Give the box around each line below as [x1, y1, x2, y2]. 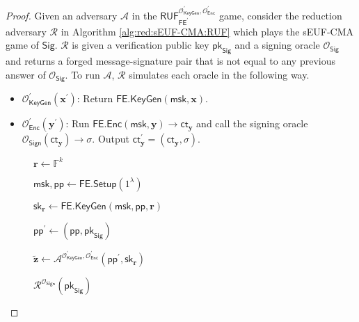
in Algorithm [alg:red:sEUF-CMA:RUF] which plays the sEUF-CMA [61, 24, 354, 38]
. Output [92, 131, 130, 146]
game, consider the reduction [219, 8, 342, 22]
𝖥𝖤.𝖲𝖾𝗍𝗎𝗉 [79, 179, 117, 189]
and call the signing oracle [196, 116, 308, 131]
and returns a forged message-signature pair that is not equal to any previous [6, 54, 335, 68]
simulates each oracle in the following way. [129, 67, 310, 81]
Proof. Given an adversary [6, 8, 118, 22]
